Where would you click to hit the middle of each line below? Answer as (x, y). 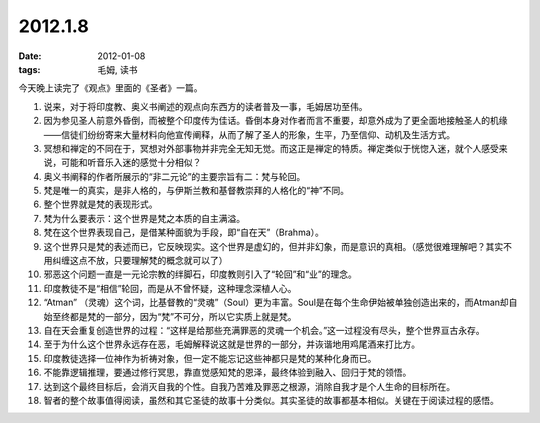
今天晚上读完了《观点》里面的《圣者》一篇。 (110, 88)
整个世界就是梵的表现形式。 (100, 204)
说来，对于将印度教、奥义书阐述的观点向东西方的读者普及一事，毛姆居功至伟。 (205, 106)
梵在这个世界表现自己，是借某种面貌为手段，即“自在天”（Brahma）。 (184, 232)
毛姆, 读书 (117, 69)
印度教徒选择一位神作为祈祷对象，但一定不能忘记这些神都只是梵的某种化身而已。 (210, 358)
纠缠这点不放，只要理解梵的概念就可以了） (139, 261)
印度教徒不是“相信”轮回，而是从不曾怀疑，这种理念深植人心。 (170, 288)
